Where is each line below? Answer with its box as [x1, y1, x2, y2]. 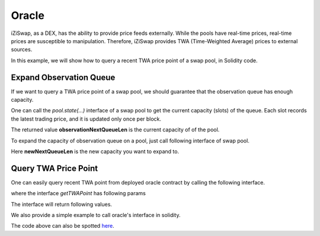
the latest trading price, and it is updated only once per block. [11, 115, 162, 122]
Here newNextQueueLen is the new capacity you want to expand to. [11, 148, 180, 155]
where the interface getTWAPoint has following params [11, 190, 146, 197]
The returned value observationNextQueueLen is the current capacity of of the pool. [11, 126, 220, 133]
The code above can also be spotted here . [11, 222, 115, 229]
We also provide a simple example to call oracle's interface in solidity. [11, 212, 181, 219]
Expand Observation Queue [11, 72, 116, 82]
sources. [11, 46, 33, 53]
